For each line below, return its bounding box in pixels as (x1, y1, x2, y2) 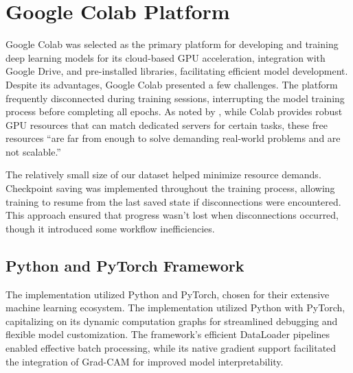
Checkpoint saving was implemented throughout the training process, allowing (5, 181, 335, 195)
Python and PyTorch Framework (5, 254, 244, 276)
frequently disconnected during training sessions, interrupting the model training (5, 91, 345, 105)
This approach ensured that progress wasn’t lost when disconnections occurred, (5, 208, 339, 222)
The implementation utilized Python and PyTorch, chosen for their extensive (5, 287, 330, 301)
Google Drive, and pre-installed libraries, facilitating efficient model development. (5, 64, 348, 78)
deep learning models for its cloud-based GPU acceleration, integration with (5, 50, 326, 64)
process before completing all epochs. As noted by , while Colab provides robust (5, 104, 343, 119)
